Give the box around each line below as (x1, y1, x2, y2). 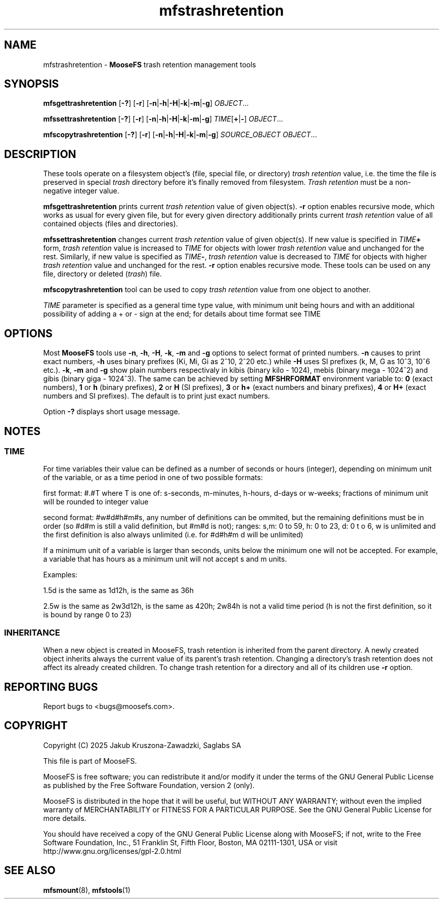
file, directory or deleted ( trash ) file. (43, 269, 162, 279)
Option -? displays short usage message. (43, 407, 180, 416)
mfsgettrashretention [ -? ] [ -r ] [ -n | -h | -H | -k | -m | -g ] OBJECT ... (43, 99, 249, 108)
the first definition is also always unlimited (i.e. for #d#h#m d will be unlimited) (43, 530, 303, 539)
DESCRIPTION (4, 147, 76, 161)
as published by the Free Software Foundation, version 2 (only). (43, 780, 255, 790)
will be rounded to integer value (43, 497, 149, 506)
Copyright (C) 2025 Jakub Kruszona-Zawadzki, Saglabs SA (43, 740, 241, 750)
